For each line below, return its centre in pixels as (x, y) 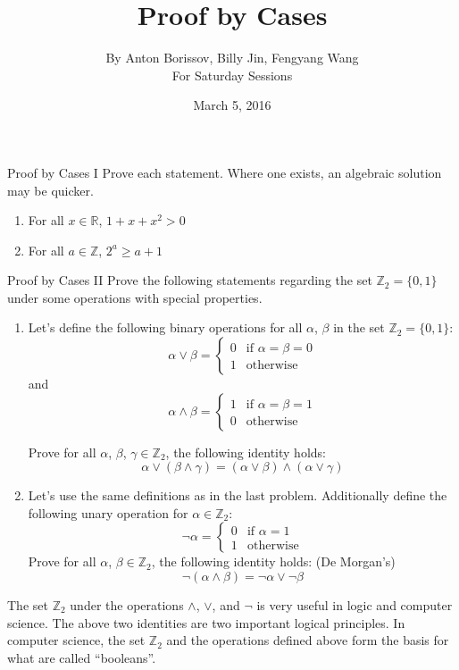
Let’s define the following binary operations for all (165, 327)
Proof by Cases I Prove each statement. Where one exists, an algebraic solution (225, 172)
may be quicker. (50, 190)
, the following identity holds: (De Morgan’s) (273, 561)
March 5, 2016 (232, 105)
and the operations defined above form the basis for (308, 640)
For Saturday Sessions (232, 75)
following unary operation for (108, 512)
